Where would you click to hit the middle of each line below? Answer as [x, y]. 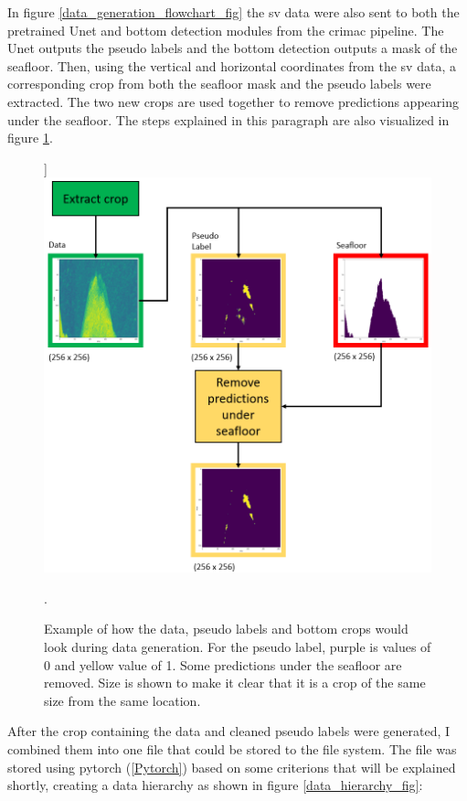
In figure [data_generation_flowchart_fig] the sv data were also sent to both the [233, 12]
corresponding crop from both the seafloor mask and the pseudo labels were [219, 84]
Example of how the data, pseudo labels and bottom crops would [226, 629]
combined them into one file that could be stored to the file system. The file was [232, 748]
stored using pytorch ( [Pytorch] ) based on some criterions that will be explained [232, 767]
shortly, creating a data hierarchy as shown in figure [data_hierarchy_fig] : [215, 785]
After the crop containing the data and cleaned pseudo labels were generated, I [229, 731]
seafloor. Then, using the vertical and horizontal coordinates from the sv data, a [232, 65]
